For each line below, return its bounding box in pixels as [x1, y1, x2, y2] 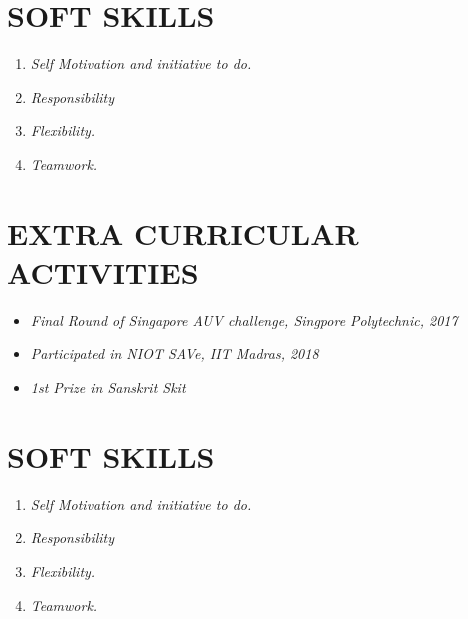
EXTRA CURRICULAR [7, 212, 359, 253]
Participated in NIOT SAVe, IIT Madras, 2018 [30, 343, 319, 364]
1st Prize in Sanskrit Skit [30, 377, 186, 397]
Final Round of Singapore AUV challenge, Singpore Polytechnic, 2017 [30, 309, 458, 330]
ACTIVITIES [7, 251, 199, 292]
